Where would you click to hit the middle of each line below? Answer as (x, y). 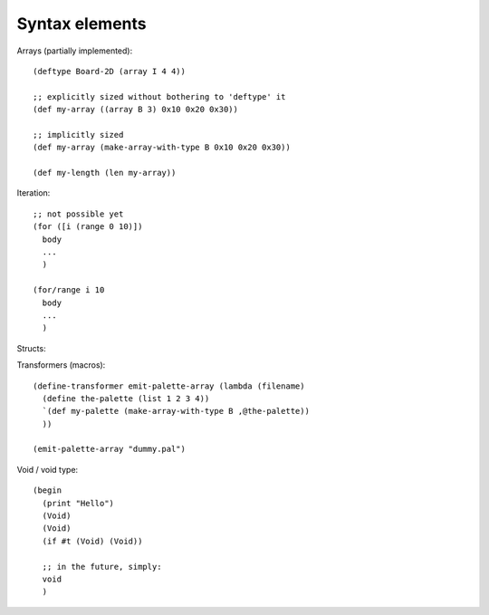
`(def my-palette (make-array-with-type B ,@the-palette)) (176, 411)
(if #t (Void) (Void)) (92, 541)
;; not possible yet (78, 214)
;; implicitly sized (78, 135)
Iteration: (34, 193)
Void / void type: (48, 469)
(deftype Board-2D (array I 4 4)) (109, 71)
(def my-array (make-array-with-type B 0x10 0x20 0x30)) (162, 148)
